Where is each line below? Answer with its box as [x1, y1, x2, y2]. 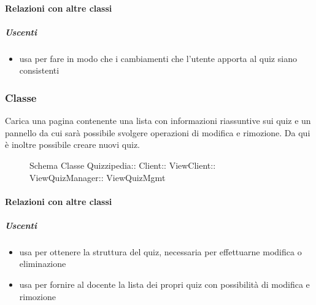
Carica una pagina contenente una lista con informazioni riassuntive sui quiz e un [5, 114, 311, 127]
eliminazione [19, 257, 66, 270]
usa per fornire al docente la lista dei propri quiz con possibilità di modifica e [19, 278, 310, 291]
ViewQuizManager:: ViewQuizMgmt [29, 171, 166, 183]
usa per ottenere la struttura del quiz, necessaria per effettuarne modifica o [19, 245, 302, 258]
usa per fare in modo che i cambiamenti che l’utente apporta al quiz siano [19, 52, 297, 64]
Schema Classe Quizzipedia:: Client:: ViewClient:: [29, 158, 216, 171]
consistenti [19, 64, 60, 77]
